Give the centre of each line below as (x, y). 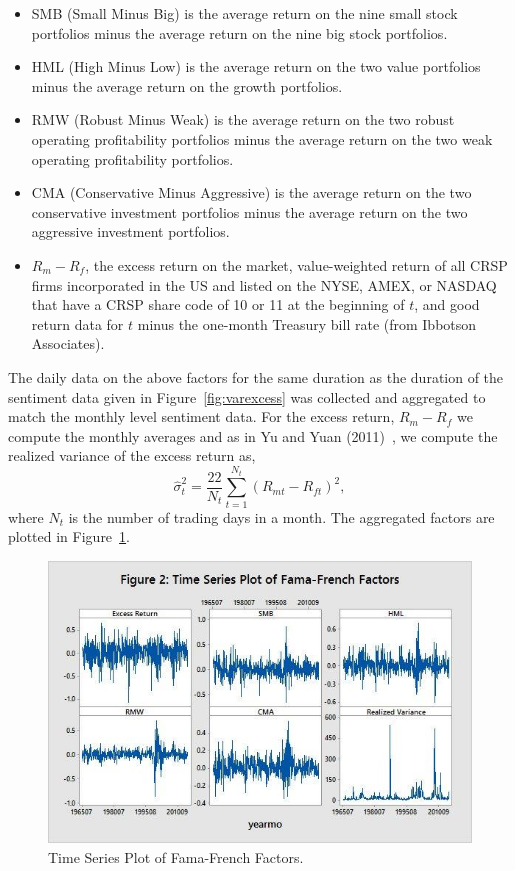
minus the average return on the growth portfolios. (187, 85)
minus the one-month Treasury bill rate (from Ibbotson (307, 323)
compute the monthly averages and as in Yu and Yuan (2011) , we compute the (253, 435)
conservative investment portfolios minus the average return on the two (249, 211)
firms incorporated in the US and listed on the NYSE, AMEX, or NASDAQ (264, 284)
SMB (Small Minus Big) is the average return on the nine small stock (244, 13)
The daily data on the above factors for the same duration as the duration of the (256, 376)
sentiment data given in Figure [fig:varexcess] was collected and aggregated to (247, 396)
